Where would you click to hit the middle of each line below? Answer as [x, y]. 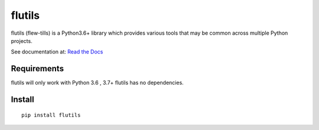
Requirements [38, 69]
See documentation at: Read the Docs [57, 52]
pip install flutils [51, 115]
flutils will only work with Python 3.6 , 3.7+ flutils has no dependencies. [97, 83]
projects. [22, 41]
